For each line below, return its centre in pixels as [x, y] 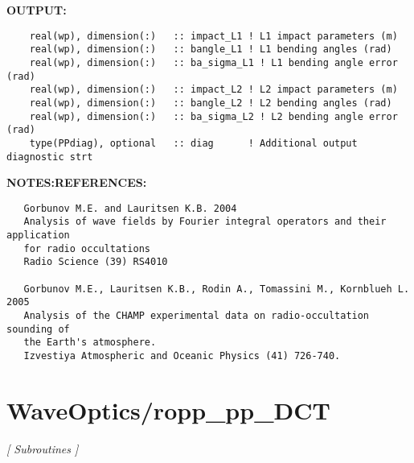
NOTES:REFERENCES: [77, 182]
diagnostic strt [50, 157]
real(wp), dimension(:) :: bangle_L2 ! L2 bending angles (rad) [211, 103]
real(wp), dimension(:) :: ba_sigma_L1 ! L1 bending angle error [213, 62]
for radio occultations [87, 248]
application [38, 236]
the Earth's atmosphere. [90, 343]
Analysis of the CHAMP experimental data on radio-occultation [197, 316]
